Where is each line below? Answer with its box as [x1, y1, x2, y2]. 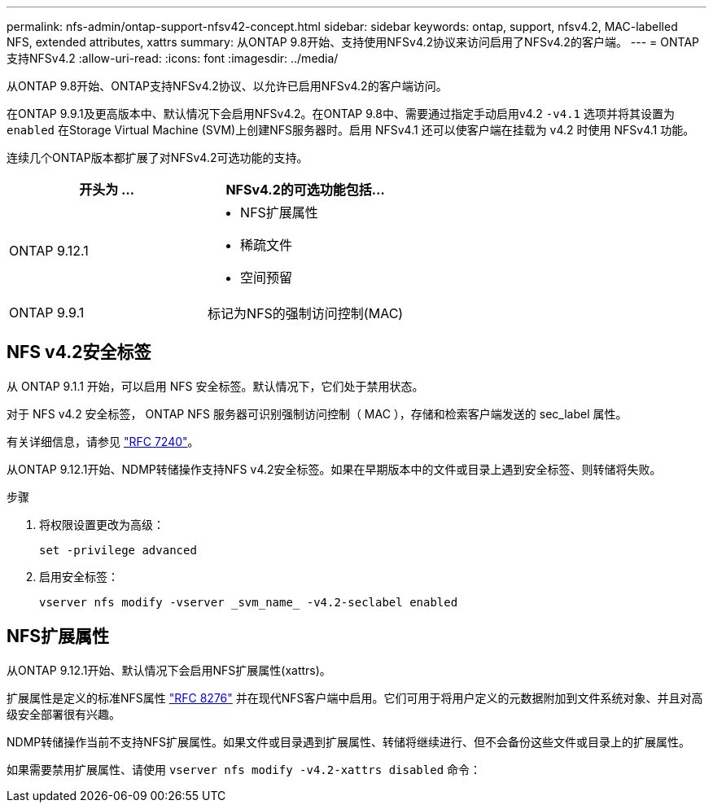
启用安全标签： [39, 569, 119, 584]
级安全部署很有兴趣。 [7, 706, 120, 721]
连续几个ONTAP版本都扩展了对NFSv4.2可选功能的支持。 [7, 151, 308, 164]
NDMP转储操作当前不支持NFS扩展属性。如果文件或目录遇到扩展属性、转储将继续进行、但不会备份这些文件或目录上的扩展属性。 [7, 734, 691, 749]
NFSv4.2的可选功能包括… [225, 181, 385, 198]
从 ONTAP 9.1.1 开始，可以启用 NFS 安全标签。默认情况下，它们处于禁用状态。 [7, 378, 424, 393]
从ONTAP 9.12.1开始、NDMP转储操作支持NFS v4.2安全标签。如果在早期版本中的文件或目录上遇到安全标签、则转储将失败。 [7, 461, 662, 476]
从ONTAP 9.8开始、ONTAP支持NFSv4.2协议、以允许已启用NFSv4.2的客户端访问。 [7, 79, 448, 93]
